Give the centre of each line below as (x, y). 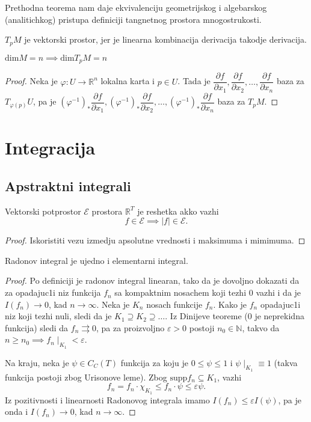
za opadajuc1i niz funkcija (53, 292)
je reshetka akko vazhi (178, 211)
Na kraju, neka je (37, 362)
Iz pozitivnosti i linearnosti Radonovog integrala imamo (107, 399)
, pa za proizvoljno (131, 327)
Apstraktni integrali (68, 185)
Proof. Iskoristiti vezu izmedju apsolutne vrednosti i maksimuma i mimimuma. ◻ (155, 240)
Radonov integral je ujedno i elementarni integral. (97, 260)
